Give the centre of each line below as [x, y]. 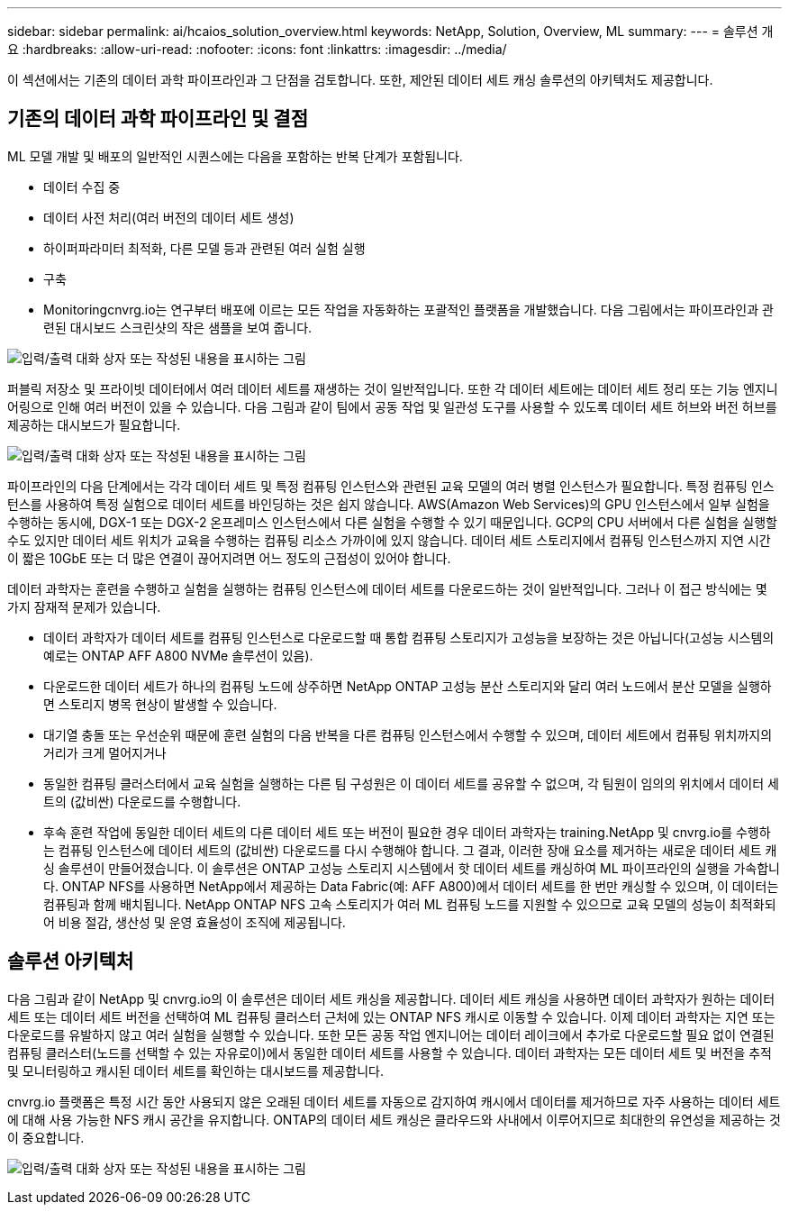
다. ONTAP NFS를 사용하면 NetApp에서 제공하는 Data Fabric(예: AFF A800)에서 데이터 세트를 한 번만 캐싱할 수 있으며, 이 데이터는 [411, 886]
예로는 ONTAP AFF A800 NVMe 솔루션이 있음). [178, 655]
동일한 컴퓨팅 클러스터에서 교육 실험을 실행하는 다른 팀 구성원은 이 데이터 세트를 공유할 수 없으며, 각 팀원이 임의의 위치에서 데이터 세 [411, 783]
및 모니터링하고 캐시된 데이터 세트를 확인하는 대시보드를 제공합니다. [195, 1071]
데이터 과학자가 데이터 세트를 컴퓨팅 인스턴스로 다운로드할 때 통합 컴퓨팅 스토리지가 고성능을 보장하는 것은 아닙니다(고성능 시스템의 [409, 637]
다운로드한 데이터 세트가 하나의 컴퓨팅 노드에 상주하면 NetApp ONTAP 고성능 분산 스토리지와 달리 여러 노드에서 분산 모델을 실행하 [408, 686]
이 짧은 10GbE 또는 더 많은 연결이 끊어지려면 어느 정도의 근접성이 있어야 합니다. [229, 558]
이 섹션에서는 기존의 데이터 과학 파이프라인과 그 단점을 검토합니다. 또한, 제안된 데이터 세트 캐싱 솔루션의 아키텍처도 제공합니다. [360, 80]
